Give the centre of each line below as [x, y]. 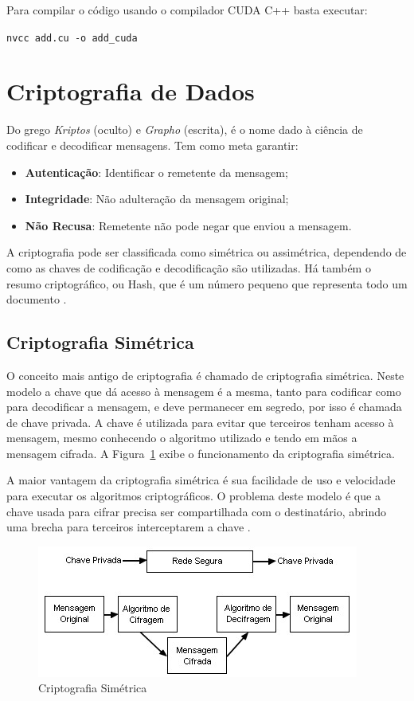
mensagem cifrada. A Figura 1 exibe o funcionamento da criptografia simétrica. [201, 453]
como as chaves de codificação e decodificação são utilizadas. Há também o [189, 267]
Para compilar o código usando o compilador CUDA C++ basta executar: [187, 10]
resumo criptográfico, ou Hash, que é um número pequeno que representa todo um [207, 283]
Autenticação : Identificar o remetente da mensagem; [156, 172]
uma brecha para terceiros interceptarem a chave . [129, 527]
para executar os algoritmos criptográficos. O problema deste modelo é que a [193, 496]
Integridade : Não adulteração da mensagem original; [157, 199]
